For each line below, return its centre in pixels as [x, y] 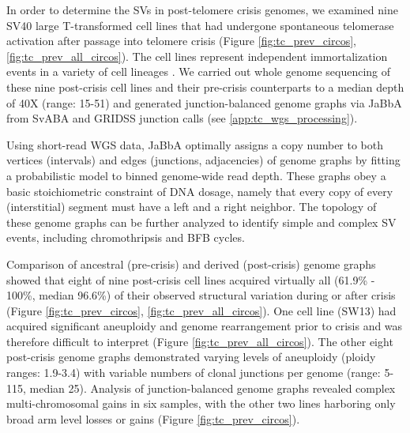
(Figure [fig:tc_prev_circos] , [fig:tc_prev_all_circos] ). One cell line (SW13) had [201, 310]
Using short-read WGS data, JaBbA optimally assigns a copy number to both [195, 144]
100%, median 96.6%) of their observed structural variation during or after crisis [201, 295]
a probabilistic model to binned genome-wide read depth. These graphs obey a [196, 175]
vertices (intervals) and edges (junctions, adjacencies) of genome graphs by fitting [203, 160]
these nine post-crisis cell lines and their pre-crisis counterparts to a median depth [205, 87]
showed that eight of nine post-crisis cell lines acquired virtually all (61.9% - [191, 279]
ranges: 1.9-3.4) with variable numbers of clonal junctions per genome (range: [194, 373]
